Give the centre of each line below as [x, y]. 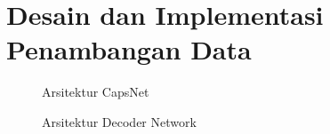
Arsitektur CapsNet [96, 92]
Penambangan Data [129, 49]
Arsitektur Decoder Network [119, 121]
